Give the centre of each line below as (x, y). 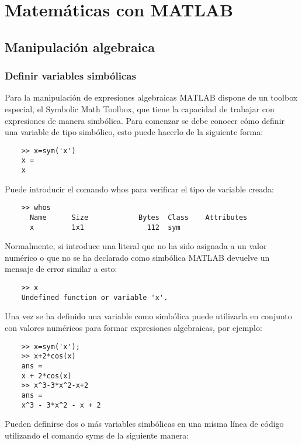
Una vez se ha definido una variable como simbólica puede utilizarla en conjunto (148, 316)
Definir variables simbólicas (70, 76)
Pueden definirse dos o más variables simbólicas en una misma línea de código (144, 424)
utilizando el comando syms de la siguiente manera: (97, 435)
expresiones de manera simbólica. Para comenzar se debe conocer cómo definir (145, 120)
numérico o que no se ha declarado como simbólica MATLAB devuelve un (137, 257)
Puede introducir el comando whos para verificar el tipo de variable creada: (140, 189)
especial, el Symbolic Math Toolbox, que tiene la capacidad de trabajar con (140, 108)
